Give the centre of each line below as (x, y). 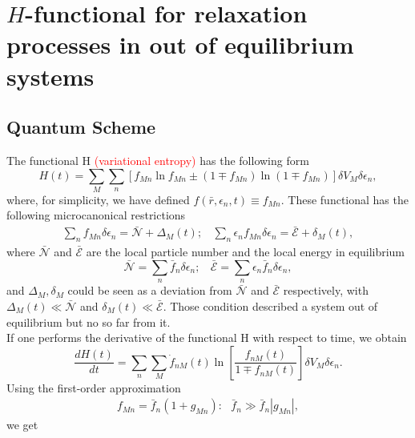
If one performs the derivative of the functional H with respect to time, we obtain (207, 338)
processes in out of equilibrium (180, 44)
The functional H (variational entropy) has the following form (158, 160)
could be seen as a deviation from (150, 290)
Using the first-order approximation (94, 387)
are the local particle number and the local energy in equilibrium (246, 252)
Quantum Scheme (81, 127)
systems (50, 76)
